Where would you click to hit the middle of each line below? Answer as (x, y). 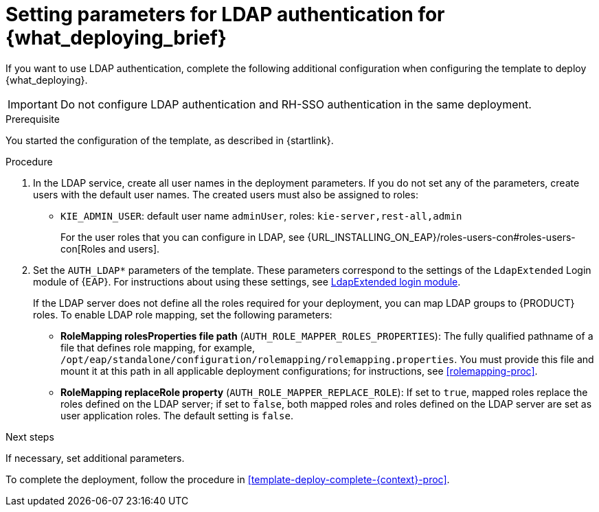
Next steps (30, 437)
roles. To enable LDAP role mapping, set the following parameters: (183, 314)
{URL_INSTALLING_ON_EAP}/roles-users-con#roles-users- (441, 237)
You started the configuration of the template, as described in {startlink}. (170, 140)
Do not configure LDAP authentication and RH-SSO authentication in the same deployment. (296, 104)
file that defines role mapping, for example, (158, 347)
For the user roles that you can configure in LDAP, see (183, 237)
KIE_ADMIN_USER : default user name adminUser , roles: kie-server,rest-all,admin (261, 216)
